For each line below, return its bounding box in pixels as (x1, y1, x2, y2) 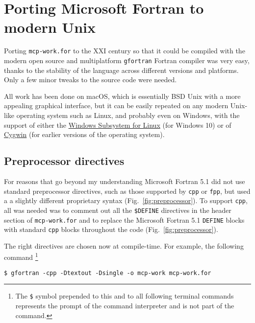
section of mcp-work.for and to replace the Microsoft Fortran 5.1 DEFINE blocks (4, 214, 245, 225)
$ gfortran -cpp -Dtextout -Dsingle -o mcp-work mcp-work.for (4, 269, 211, 277)
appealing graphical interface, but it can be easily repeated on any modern (4, 100, 229, 111)
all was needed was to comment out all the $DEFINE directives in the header (4, 205, 231, 215)
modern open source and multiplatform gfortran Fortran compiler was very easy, (4, 55, 250, 65)
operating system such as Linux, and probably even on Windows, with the (16, 110, 240, 120)
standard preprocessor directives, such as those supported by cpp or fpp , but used (4, 185, 251, 196)
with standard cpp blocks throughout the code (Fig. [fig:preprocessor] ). (4, 224, 218, 234)
